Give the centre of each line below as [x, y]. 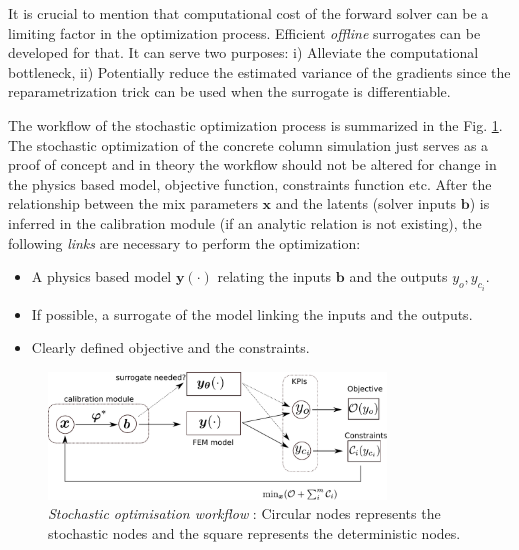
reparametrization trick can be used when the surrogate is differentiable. [229, 91]
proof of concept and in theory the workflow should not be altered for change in [252, 164]
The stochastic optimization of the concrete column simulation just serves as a [248, 144]
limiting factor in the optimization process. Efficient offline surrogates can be [244, 32]
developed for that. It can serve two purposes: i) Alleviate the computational [243, 52]
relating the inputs [274, 276]
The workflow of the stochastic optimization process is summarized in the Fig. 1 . [255, 124]
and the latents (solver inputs [366, 203]
